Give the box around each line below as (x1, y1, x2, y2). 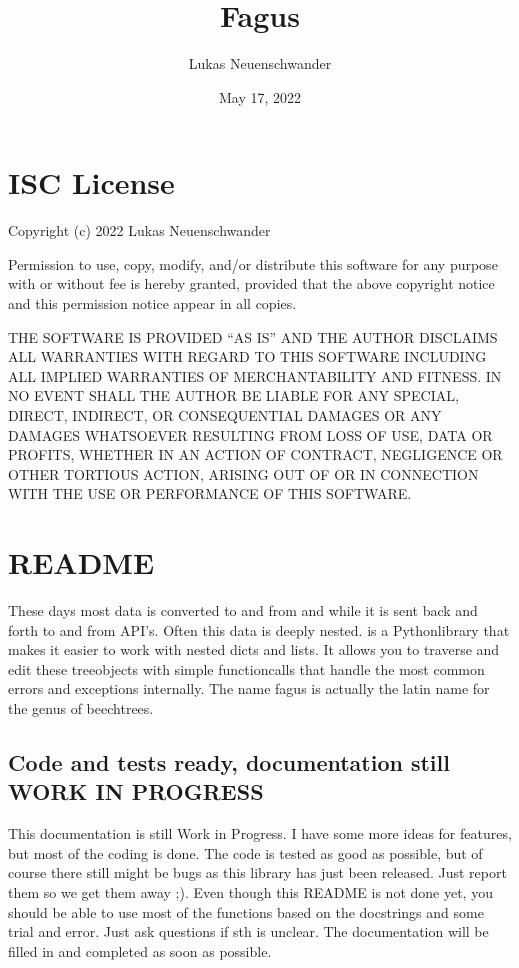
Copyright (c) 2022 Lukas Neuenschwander (8, 220, 271, 241)
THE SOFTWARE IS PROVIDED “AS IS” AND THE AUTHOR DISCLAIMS (8, 326, 498, 347)
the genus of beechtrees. (8, 698, 154, 719)
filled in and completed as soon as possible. (8, 940, 272, 961)
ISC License (8, 162, 175, 203)
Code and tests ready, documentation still (8, 747, 450, 778)
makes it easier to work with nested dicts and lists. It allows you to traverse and (8, 639, 500, 660)
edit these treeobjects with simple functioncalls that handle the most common (8, 658, 485, 679)
